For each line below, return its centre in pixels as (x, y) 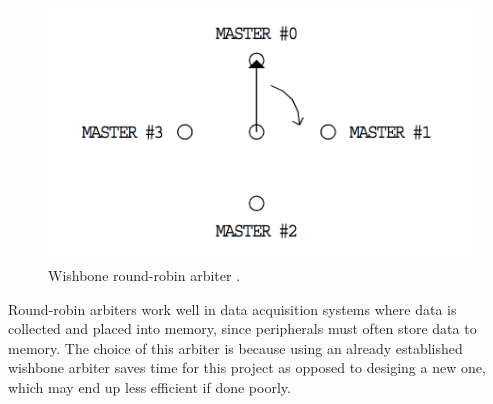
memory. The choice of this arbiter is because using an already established (235, 347)
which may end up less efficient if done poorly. (149, 387)
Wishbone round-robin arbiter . (144, 275)
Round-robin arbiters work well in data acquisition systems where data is (232, 308)
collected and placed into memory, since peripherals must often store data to (242, 328)
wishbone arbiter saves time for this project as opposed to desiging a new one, (247, 367)
